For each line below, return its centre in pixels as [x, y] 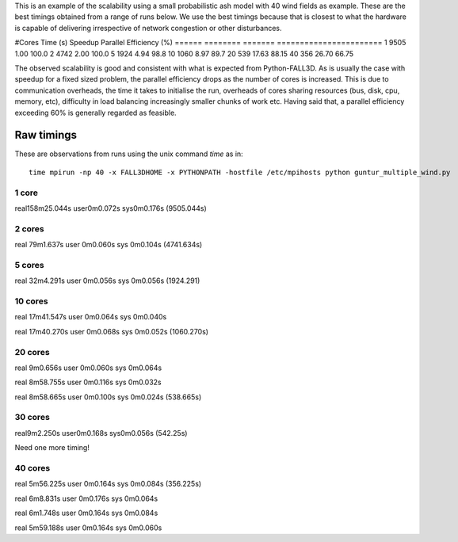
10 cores [31, 301]
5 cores [29, 265]
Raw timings [46, 135]
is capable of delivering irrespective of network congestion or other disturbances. [148, 28]
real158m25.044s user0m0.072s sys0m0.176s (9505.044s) [111, 208]
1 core [27, 193]
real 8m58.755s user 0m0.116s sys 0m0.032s [88, 382]
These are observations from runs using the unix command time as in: [129, 154]
